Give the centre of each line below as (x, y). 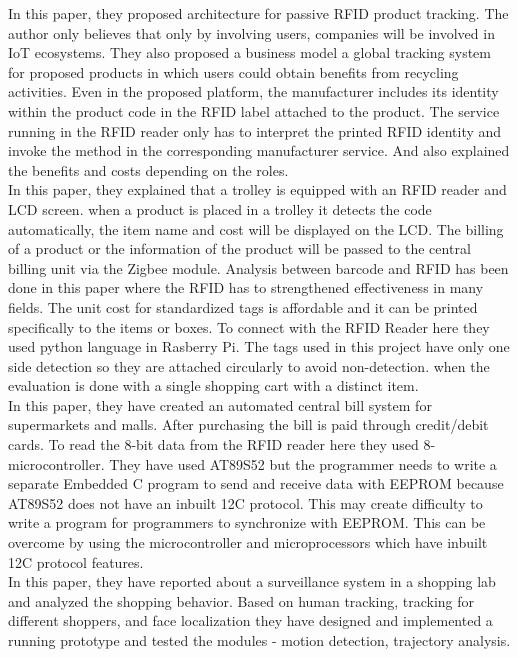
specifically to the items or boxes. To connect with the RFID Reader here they (249, 326)
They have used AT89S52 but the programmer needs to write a (303, 463)
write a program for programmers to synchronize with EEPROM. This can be (247, 522)
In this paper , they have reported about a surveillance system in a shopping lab (252, 581)
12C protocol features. (76, 561)
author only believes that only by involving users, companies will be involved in (251, 32)
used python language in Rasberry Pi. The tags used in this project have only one (259, 346)
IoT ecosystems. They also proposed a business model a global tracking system (249, 52)
